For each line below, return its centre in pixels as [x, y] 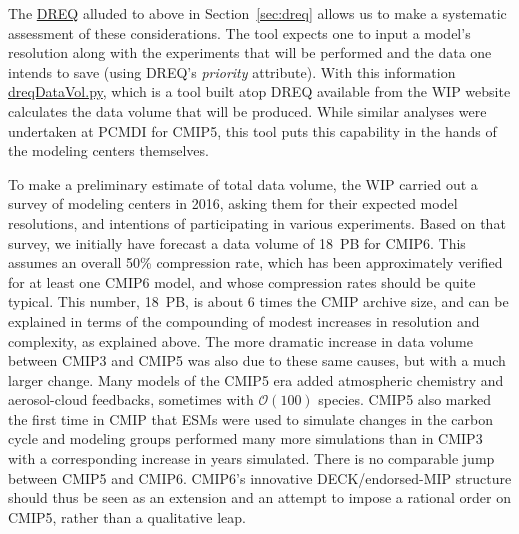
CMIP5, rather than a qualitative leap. [127, 516]
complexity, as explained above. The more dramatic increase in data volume [240, 340]
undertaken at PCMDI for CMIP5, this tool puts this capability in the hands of [252, 130]
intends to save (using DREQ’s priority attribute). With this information [232, 71]
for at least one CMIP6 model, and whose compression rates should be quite [242, 281]
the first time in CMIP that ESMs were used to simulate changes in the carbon [251, 418]
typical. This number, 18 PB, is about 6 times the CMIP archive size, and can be [258, 301]
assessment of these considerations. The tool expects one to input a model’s [239, 32]
